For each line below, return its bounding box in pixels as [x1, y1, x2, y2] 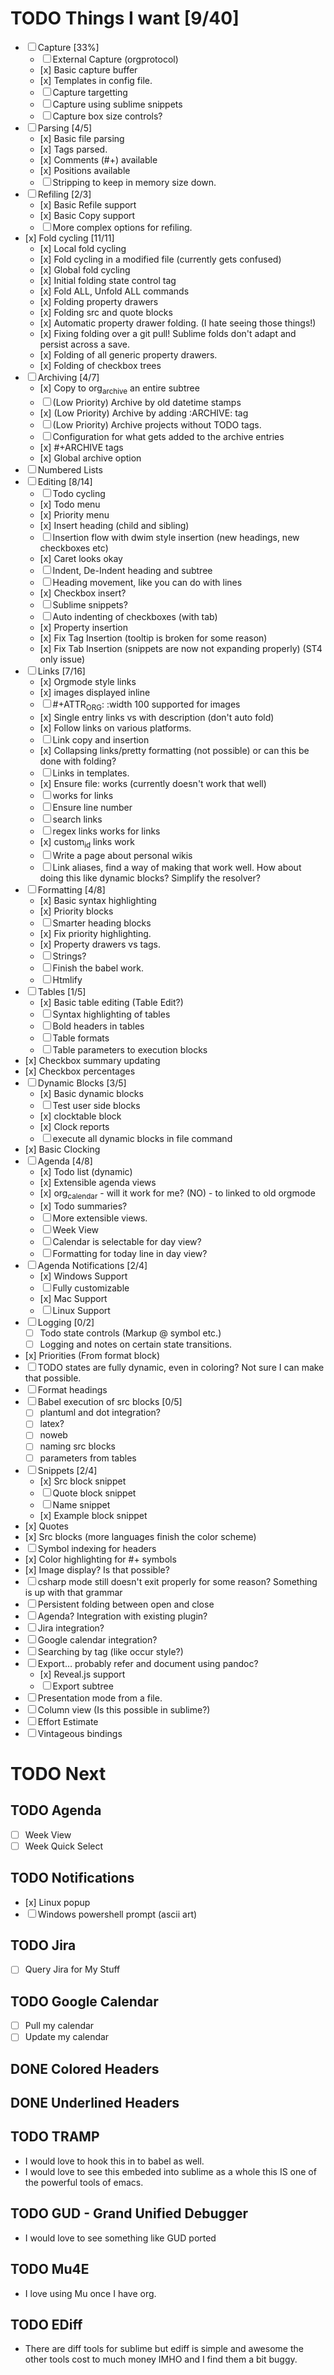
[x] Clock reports [39, 1121, 110, 1133]
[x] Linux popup [24, 1896, 91, 1908]
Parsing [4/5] [37, 122, 93, 134]
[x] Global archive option [39, 452, 142, 464]
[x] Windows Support [39, 1270, 128, 1282]
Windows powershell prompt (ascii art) [37, 1908, 198, 1920]
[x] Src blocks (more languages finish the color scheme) [24, 1530, 257, 1542]
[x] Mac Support [39, 1293, 108, 1305]
